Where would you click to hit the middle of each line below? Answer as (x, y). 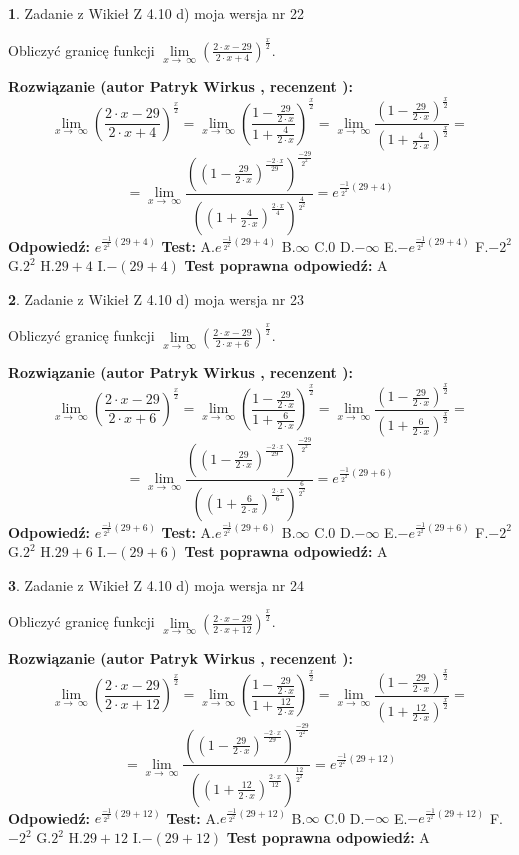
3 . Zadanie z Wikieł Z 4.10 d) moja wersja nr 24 (156, 584)
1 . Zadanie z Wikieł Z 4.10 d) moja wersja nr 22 (156, 13)
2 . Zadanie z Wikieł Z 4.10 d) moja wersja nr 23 (156, 298)
